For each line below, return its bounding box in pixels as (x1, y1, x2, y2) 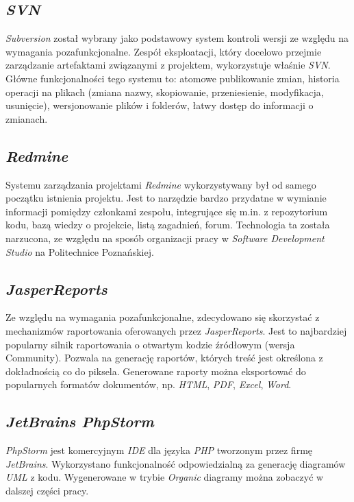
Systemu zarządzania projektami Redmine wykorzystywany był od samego (5, 177, 316, 191)
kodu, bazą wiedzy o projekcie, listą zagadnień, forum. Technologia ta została (5, 217, 330, 232)
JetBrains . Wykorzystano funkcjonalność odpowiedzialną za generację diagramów (5, 456, 346, 470)
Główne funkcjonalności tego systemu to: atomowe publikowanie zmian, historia (5, 71, 340, 85)
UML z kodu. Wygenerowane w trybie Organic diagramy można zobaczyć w (5, 470, 324, 484)
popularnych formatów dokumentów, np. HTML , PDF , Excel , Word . (5, 377, 292, 392)
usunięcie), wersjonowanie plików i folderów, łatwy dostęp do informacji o (5, 98, 314, 112)
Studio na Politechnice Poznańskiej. (5, 244, 154, 259)
